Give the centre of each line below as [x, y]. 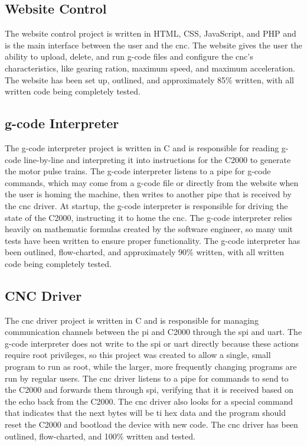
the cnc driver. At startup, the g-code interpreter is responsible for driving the [146, 205]
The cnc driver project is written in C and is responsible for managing [132, 320]
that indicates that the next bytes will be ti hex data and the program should [145, 413]
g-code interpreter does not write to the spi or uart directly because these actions [152, 343]
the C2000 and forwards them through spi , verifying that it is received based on [149, 390]
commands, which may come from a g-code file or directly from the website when [152, 182]
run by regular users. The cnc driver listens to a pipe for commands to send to [147, 378]
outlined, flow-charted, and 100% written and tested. [100, 436]
